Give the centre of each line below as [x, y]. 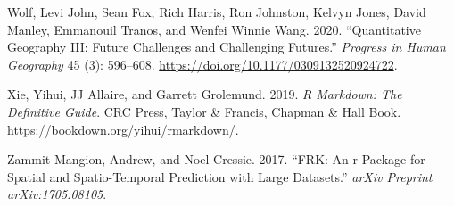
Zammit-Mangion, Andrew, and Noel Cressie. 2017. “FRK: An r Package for [216, 159]
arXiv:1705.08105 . [57, 194]
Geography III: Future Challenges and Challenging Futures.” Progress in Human [227, 47]
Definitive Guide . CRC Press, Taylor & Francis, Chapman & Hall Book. [204, 111]
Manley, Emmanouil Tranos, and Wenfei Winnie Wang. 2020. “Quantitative [214, 29]
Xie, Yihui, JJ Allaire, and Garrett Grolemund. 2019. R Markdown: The [205, 94]
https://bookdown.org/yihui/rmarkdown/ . [123, 129]
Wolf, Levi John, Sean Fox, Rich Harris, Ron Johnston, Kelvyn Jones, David [217, 12]
